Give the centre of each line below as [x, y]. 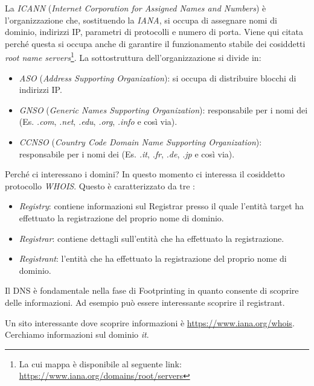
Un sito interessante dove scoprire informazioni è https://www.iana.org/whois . [150, 322]
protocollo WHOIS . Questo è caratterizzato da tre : [100, 185]
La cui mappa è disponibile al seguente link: [100, 363]
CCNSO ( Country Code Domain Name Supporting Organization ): [140, 142]
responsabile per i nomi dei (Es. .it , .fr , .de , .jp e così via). [127, 153]
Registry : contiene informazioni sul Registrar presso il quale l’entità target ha [162, 206]
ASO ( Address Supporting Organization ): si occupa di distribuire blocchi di [158, 78]
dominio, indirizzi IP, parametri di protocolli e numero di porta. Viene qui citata [154, 32]
